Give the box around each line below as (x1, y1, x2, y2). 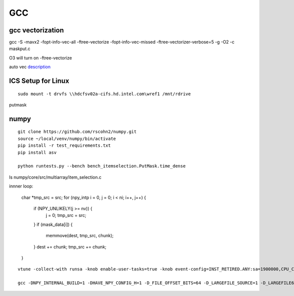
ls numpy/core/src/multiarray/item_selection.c (9, 174, 101, 180)
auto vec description (9, 64, 51, 70)
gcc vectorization (9, 26, 64, 34)
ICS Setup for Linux (9, 77, 70, 85)
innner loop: (9, 183, 34, 189)
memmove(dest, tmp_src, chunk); (46, 233, 114, 239)
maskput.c (9, 46, 30, 52)
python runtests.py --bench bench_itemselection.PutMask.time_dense (18, 163, 186, 169)
